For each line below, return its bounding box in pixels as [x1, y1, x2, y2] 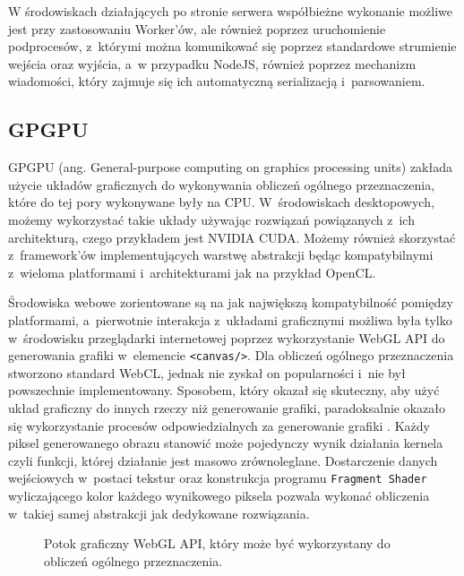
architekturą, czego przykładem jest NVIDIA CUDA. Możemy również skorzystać [8, 228, 456, 246]
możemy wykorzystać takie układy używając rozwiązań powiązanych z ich [8, 210, 415, 228]
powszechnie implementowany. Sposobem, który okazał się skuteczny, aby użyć [8, 381, 440, 400]
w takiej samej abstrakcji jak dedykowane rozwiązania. [8, 503, 310, 522]
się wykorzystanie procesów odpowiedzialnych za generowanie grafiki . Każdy [8, 416, 430, 434]
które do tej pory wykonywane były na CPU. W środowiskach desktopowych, [8, 193, 434, 211]
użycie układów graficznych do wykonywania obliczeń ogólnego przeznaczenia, [8, 175, 435, 193]
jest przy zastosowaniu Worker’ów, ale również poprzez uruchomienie [8, 19, 386, 38]
